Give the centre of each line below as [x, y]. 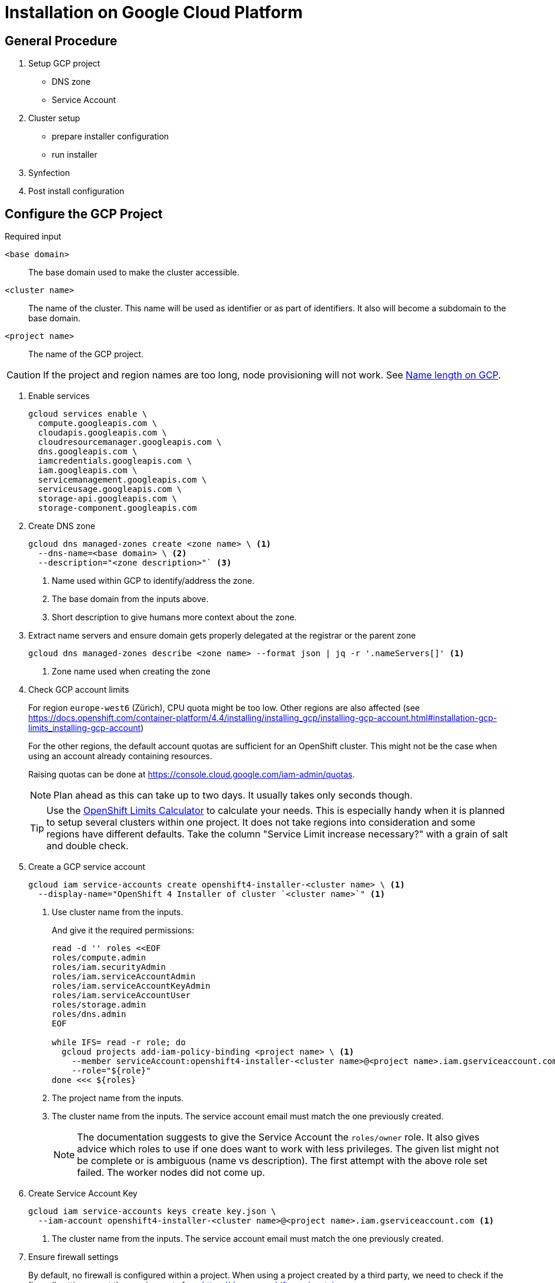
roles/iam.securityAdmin [109, 967]
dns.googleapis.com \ [88, 452]
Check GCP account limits [79, 690]
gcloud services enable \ [88, 414]
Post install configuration [76, 191]
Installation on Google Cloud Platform [154, 12]
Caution [24, 375]
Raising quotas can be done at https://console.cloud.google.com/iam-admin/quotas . [192, 775]
